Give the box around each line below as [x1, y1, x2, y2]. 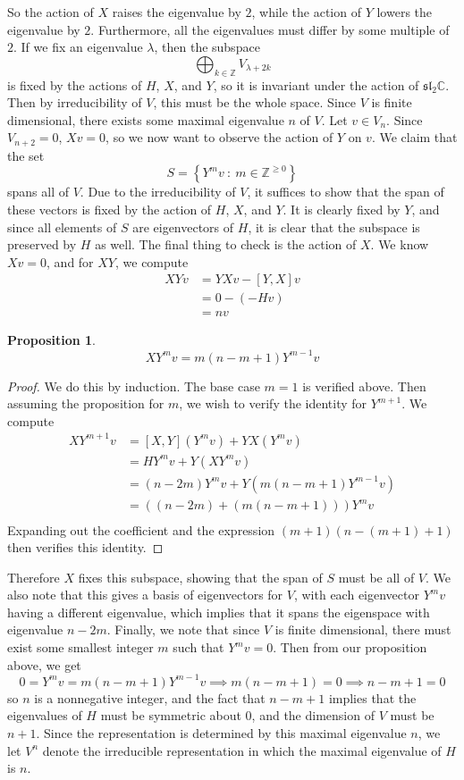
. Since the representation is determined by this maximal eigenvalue [36, 723, 407, 742]
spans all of [7, 182, 69, 201]
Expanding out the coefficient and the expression [7, 520, 275, 539]
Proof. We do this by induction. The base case [7, 376, 260, 395]
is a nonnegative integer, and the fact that [34, 688, 266, 707]
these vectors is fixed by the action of [7, 200, 212, 218]
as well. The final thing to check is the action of [95, 235, 357, 254]
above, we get [7, 655, 81, 674]
